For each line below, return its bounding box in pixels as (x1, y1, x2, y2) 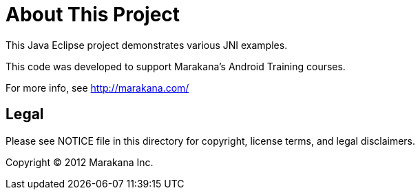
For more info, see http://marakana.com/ (6, 81, 189, 94)
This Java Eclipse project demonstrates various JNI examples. (6, 39, 288, 51)
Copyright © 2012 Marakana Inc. (6, 156, 154, 168)
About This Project (6, 3, 180, 26)
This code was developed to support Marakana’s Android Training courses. (6, 60, 346, 72)
